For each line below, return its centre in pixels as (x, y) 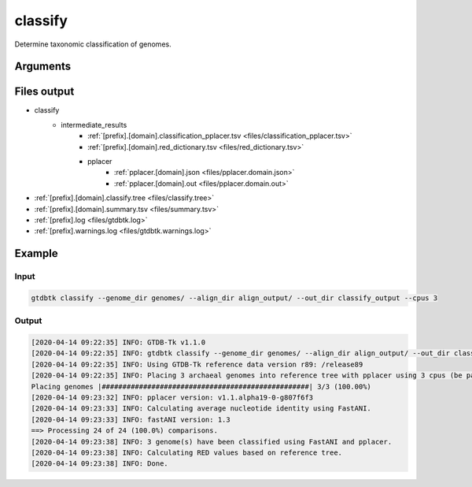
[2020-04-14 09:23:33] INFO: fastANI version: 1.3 (131, 419)
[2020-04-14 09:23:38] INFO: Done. (100, 464)
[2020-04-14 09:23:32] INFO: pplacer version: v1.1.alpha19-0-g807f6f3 (172, 398)
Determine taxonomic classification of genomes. (93, 44)
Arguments (43, 67)
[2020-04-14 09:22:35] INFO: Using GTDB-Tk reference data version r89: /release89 (197, 364)
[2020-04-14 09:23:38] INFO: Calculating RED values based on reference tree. (186, 452)
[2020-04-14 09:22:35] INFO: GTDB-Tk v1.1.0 (118, 342)
